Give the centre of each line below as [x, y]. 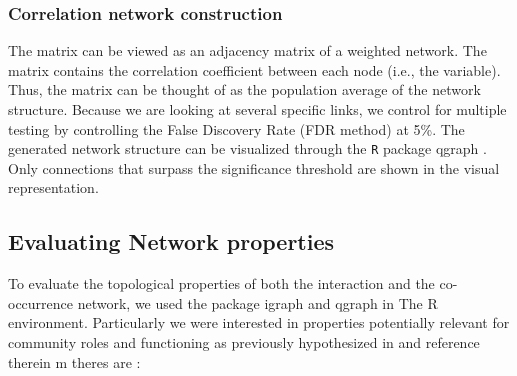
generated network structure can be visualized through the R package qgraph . [247, 148]
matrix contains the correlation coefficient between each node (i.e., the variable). [254, 69]
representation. [53, 187]
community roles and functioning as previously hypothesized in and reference [244, 342]
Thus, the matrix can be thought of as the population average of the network [244, 89]
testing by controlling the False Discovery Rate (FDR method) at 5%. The [236, 128]
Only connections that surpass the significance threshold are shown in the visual [254, 167]
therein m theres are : [74, 361]
